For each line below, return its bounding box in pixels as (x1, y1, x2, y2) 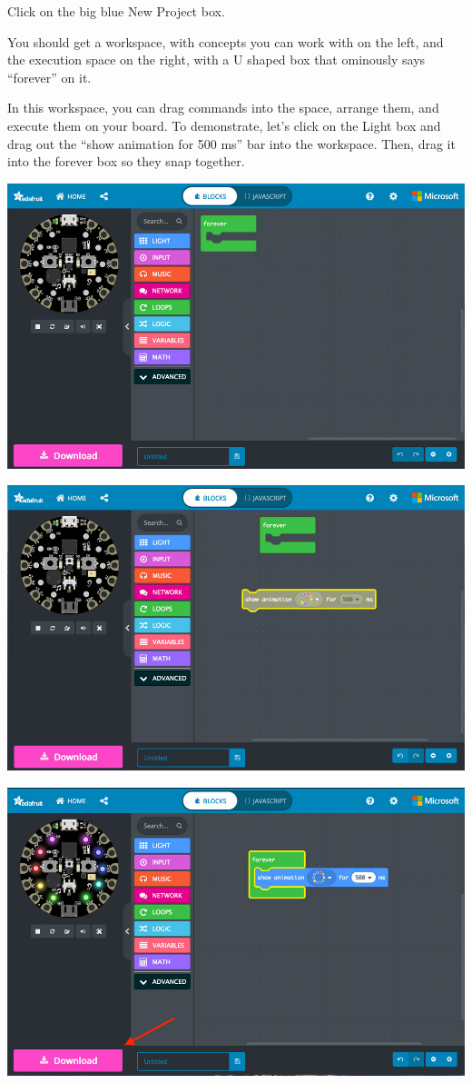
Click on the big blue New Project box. (7, 2, 225, 20)
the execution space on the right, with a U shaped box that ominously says (7, 50, 426, 69)
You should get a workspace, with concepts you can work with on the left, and (7, 32, 444, 51)
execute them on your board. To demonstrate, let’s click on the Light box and (7, 115, 441, 134)
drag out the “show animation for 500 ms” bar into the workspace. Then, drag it (7, 134, 456, 153)
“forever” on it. (7, 67, 92, 86)
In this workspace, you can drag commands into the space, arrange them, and (7, 98, 439, 117)
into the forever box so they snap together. (7, 152, 245, 171)
